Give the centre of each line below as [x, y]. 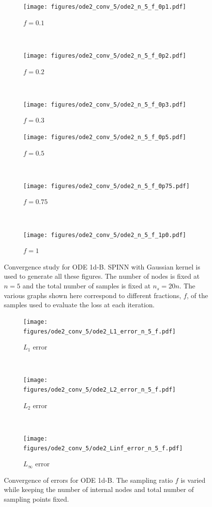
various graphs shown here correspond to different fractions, [93, 295]
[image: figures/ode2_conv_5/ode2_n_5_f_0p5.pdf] [105, 137]
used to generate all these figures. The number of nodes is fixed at [102, 276]
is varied [193, 480]
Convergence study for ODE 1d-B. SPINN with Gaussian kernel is [102, 266]
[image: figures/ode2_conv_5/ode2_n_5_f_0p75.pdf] [106, 186]
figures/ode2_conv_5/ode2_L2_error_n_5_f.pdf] [99, 390]
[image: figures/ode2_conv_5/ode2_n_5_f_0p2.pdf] [105, 55]
